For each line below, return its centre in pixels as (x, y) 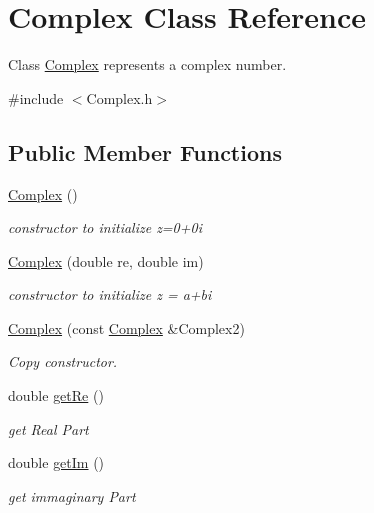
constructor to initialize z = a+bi (110, 294)
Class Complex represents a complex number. (147, 64)
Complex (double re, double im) (106, 260)
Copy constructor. (63, 361)
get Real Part (48, 428)
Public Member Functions (145, 151)
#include (36, 97)
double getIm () (56, 462)
